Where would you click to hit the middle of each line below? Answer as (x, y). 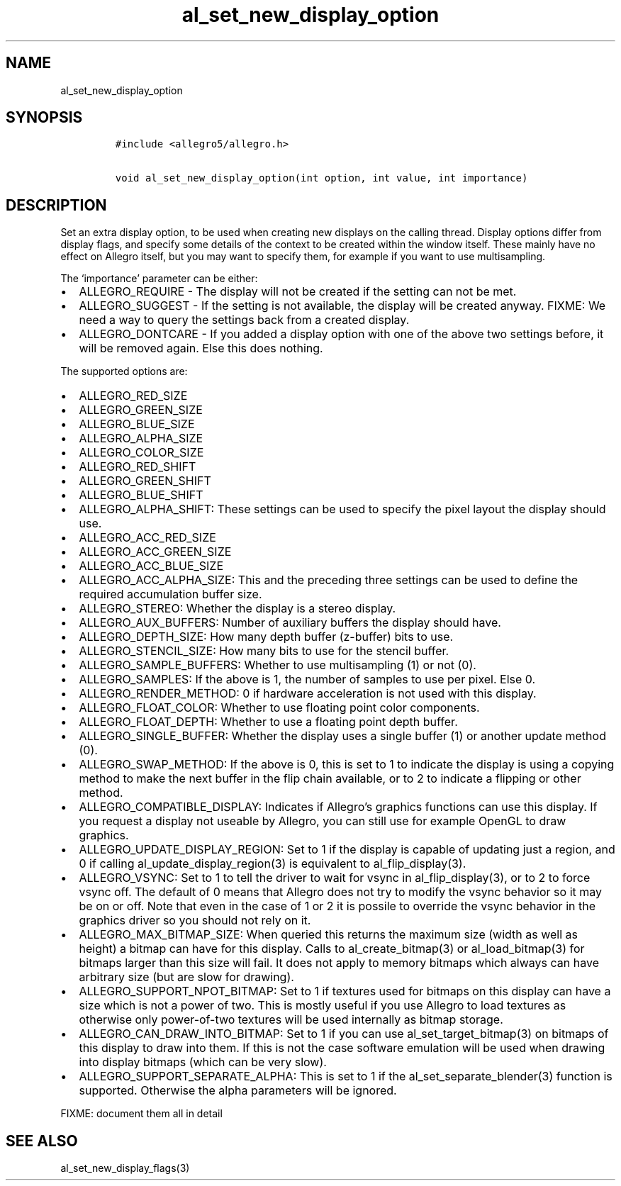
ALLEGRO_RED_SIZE (133, 396)
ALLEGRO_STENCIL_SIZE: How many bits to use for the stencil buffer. (264, 651)
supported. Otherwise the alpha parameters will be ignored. (238, 1091)
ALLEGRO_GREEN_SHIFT (145, 481)
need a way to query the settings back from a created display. (244, 320)
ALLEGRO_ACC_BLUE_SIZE (151, 566)
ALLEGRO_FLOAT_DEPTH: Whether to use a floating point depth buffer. (268, 722)
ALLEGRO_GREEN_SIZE (141, 410)
